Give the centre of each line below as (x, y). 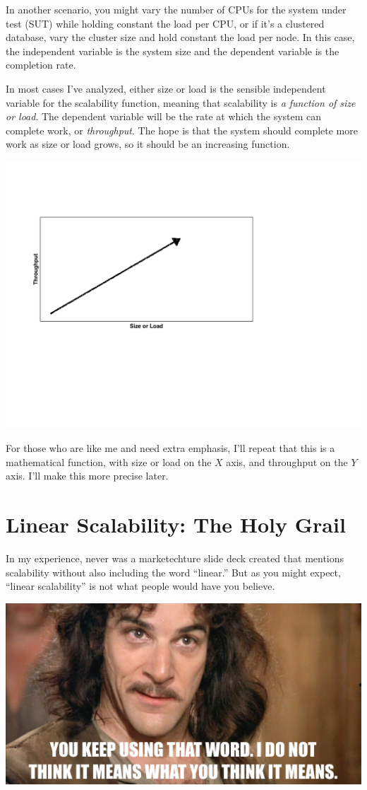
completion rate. (41, 65)
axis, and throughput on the (287, 461)
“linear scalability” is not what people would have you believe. (140, 586)
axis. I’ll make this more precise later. (87, 476)
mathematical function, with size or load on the (109, 461)
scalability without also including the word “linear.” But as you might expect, (173, 572)
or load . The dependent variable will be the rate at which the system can (164, 116)
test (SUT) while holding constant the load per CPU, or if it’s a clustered (165, 23)
